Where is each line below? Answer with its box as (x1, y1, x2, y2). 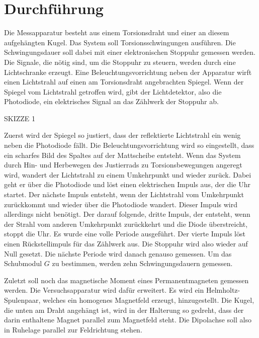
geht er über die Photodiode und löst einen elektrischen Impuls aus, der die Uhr (4, 179, 250, 190)
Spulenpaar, (4, 294, 41, 305)
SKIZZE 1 (4, 113, 36, 123)
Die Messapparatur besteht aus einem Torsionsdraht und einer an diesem (4, 27, 229, 38)
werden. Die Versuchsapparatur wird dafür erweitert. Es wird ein (4, 285, 204, 295)
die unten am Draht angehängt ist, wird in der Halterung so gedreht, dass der (4, 304, 244, 315)
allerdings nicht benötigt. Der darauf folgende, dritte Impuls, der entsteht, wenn (4, 209, 250, 219)
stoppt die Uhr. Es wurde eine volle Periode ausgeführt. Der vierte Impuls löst (4, 228, 245, 239)
